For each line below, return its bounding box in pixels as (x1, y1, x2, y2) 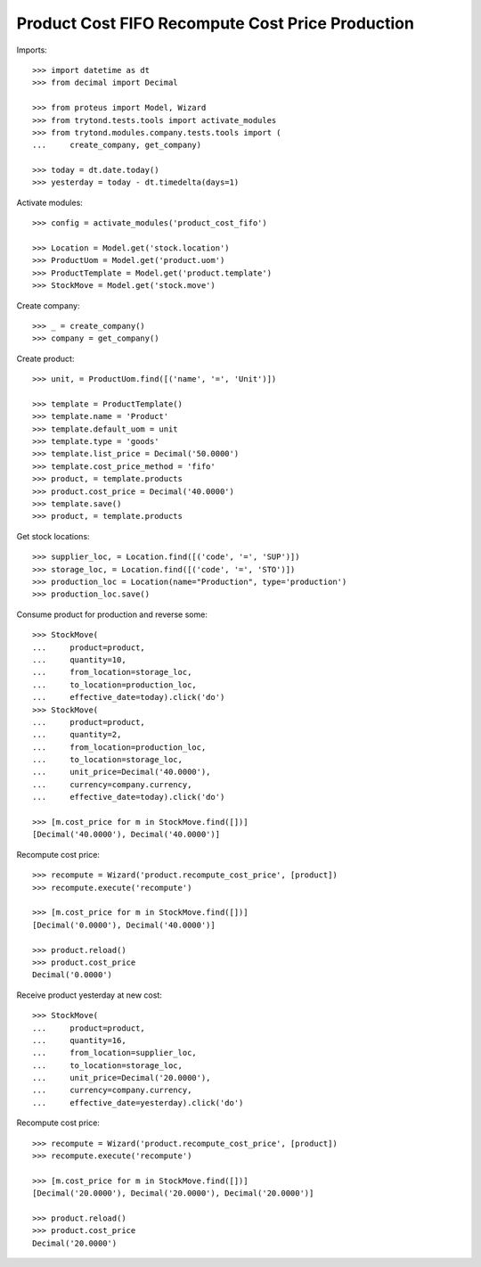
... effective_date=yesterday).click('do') (32, 1098, 244, 1107)
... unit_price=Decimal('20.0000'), (32, 1073, 211, 1083)
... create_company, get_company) (32, 140, 202, 151)
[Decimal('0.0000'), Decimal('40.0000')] (32, 919, 216, 930)
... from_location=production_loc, (32, 742, 207, 753)
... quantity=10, (32, 654, 126, 664)
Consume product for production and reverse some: (16, 609, 208, 620)
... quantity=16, (32, 1035, 126, 1045)
